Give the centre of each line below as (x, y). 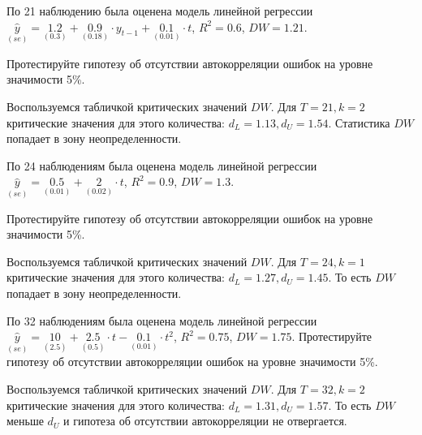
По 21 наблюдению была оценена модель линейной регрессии (160, 11)
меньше (25, 421)
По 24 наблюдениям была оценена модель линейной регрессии (162, 165)
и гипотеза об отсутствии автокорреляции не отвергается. (205, 421)
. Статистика (359, 122)
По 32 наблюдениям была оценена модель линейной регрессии (162, 320)
